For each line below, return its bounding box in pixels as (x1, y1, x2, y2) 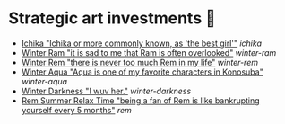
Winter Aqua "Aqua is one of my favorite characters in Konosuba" (21, 66, 263, 77)
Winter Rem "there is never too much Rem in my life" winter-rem (21, 57, 259, 67)
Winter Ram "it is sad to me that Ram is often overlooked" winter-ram (21, 47, 277, 58)
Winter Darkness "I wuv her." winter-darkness (21, 85, 192, 96)
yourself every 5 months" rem (21, 104, 132, 115)
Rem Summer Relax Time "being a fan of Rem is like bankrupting (21, 94, 261, 106)
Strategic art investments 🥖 (8, 8, 216, 29)
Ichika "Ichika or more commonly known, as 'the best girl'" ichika (21, 38, 262, 49)
